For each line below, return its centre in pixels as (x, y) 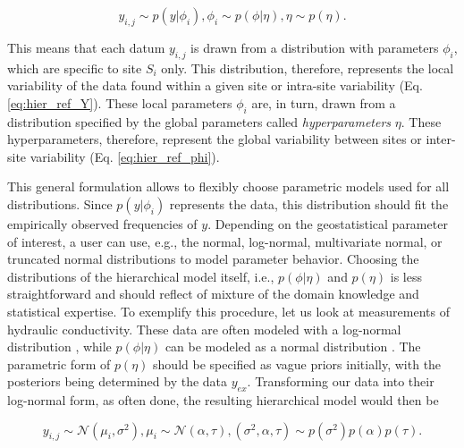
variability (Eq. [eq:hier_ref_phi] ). (125, 156)
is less (406, 276)
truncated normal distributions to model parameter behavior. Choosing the (213, 259)
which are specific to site (75, 68)
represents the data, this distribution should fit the (309, 203)
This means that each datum (86, 47)
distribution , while (59, 347)
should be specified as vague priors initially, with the (297, 363)
